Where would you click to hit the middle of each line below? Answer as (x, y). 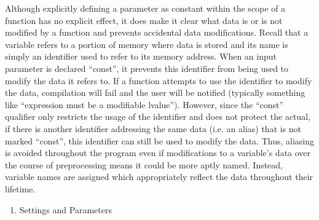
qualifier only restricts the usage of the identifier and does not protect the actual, (158, 116)
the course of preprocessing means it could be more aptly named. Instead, (144, 164)
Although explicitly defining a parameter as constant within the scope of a (145, 8)
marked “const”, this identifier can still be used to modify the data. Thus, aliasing (159, 140)
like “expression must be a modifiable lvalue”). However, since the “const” (144, 104)
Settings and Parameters (65, 209)
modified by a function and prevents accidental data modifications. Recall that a (157, 32)
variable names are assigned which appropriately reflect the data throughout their (159, 177)
